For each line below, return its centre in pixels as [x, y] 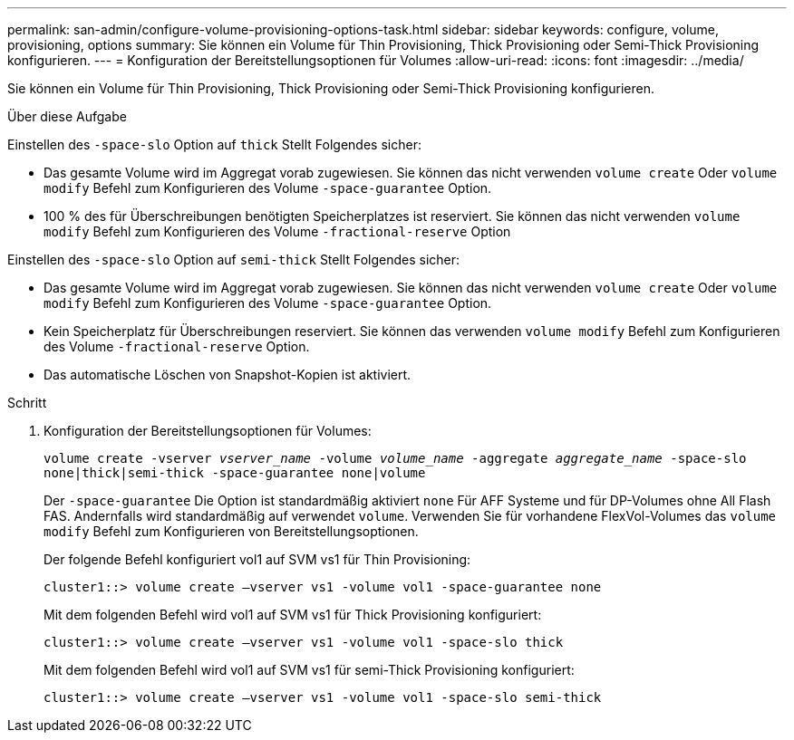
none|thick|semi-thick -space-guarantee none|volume [235, 473]
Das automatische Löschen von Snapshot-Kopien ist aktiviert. [228, 375]
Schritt [27, 403]
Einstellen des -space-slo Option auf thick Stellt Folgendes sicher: [214, 144]
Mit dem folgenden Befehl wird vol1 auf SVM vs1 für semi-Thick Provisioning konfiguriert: [309, 670]
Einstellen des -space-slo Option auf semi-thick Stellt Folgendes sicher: [234, 259]
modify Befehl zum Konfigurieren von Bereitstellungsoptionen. [231, 531]
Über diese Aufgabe [67, 116]
